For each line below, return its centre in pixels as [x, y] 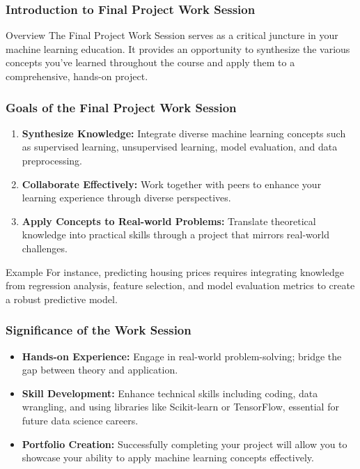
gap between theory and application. [100, 370]
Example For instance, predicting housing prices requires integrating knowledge [175, 271]
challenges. [45, 248]
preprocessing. [52, 160]
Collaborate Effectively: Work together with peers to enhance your [172, 184]
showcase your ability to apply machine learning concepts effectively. [168, 458]
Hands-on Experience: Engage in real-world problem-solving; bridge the [182, 356]
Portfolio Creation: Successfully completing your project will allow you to [185, 444]
